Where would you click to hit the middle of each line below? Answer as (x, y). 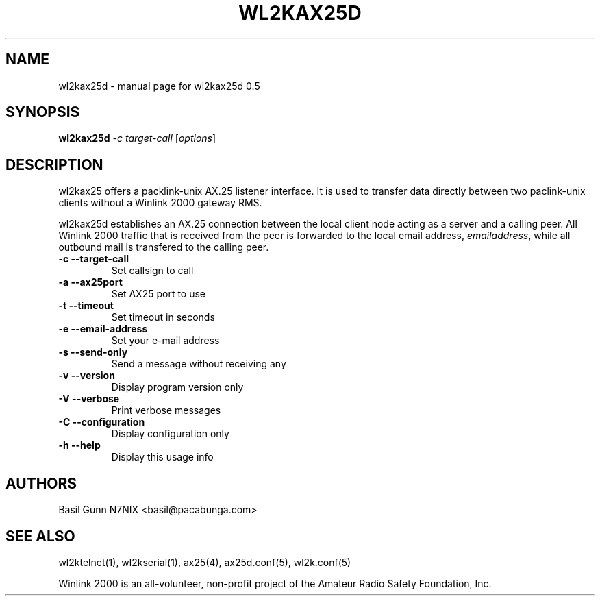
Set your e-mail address (165, 341)
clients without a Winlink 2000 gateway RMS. (160, 203)
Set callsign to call (152, 271)
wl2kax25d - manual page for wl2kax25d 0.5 (159, 86)
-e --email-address (103, 329)
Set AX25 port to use (159, 294)
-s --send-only (93, 352)
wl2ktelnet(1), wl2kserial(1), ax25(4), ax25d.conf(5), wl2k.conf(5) (205, 562)
